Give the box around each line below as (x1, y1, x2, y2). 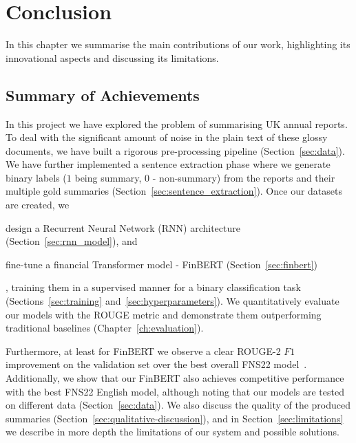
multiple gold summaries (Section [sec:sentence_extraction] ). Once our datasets (6, 184, 343, 198)
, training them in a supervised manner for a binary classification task (6, 280, 301, 294)
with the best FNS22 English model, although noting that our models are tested (6, 384, 344, 398)
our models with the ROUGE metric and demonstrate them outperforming (6, 307, 322, 321)
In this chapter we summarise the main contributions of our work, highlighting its (6, 37, 350, 52)
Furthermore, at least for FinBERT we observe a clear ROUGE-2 (6, 343, 281, 358)
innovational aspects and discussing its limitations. (6, 50, 219, 65)
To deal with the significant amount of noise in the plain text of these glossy (6, 130, 328, 144)
